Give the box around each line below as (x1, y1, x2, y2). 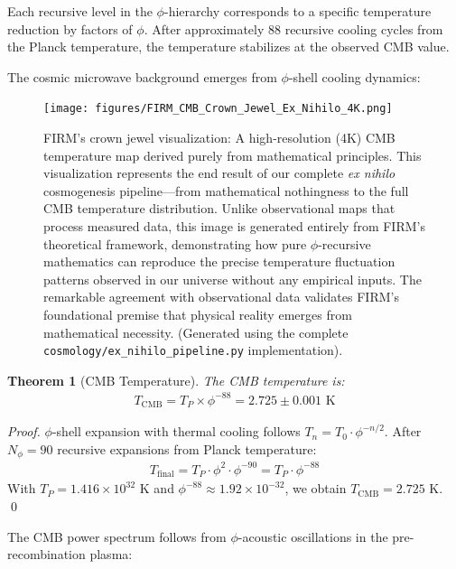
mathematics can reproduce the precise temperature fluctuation (43, 252, 396, 271)
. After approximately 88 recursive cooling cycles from (144, 19, 443, 38)
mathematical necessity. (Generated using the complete (43, 322, 349, 341)
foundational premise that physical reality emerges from (43, 304, 352, 323)
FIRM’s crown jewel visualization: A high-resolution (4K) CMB (43, 128, 396, 147)
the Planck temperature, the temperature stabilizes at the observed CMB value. (7, 37, 450, 56)
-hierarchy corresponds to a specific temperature (163, 2, 432, 20)
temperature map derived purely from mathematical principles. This (43, 145, 422, 164)
